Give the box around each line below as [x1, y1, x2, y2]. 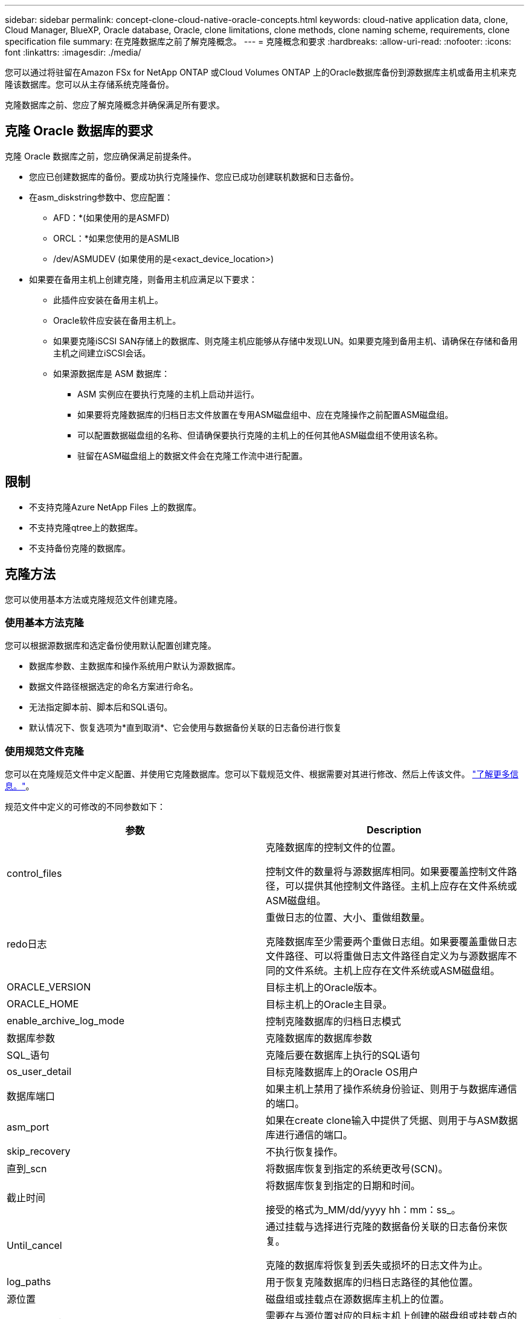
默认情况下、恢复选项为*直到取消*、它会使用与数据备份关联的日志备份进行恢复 [29, 722, 342, 733]
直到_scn [7, 1163, 47, 1175]
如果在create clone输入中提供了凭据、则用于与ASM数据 [266, 1114, 518, 1127]
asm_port [7, 1121, 50, 1134]
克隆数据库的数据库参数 [266, 1032, 373, 1045]
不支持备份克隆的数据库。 [29, 542, 130, 553]
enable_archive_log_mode [7, 1015, 124, 1027]
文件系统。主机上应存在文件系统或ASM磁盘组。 [285, 964, 500, 977]
